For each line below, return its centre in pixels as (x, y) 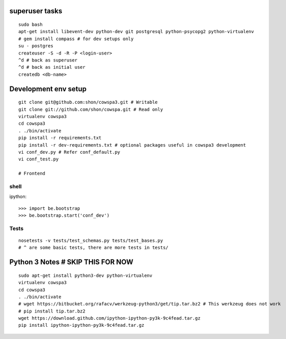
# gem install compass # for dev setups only (76, 39)
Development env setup (48, 89)
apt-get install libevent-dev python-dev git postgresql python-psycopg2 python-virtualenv (136, 32)
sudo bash (30, 25)
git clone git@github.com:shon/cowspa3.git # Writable (88, 102)
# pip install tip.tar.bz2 (52, 311)
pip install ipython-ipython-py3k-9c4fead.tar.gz (82, 325)
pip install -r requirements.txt (60, 138)
